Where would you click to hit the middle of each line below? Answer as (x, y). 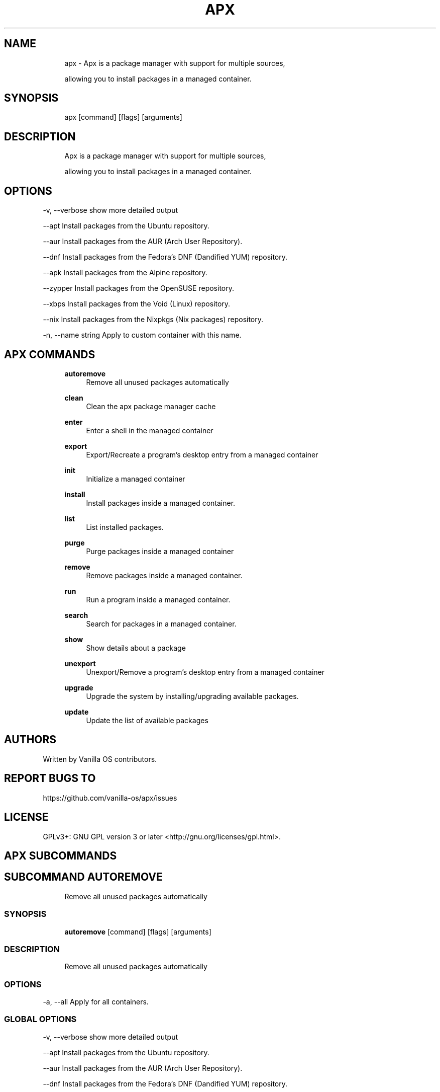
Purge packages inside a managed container (160, 551)
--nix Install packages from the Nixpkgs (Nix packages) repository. (153, 320)
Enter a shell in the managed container (150, 430)
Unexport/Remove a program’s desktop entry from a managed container (205, 672)
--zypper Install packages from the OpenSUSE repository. (139, 288)
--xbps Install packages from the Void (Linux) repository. (137, 304)
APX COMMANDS (50, 354)
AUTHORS (30, 740)
